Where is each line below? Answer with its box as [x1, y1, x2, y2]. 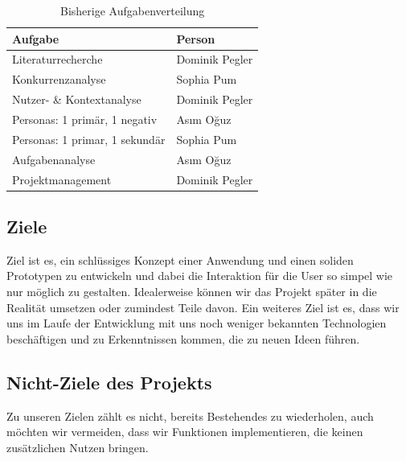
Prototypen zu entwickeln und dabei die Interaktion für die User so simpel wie [6, 267, 393, 284]
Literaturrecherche [12, 51, 103, 68]
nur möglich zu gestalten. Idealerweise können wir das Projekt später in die [6, 282, 377, 299]
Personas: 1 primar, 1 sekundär [12, 130, 166, 147]
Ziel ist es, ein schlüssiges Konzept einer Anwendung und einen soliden [6, 251, 354, 268]
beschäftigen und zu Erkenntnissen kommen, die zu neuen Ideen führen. [6, 330, 360, 347]
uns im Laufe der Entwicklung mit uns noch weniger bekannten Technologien [6, 315, 387, 331]
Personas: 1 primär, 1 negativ [12, 110, 158, 127]
